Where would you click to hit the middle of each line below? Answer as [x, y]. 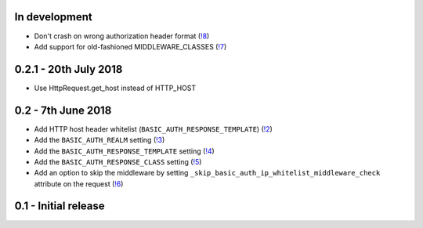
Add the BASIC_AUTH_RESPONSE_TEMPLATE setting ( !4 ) [124, 151]
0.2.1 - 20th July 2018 [69, 69]
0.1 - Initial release [60, 206]
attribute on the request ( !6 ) [79, 183]
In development [54, 17]
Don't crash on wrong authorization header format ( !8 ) [122, 36]
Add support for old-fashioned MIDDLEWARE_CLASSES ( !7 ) [130, 46]
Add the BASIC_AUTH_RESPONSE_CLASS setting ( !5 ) [118, 161]
